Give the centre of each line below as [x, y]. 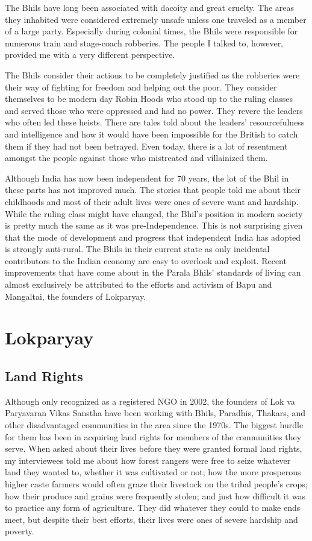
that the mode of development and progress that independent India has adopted [153, 237]
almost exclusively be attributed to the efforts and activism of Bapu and [139, 284]
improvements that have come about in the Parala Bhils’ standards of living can [153, 272]
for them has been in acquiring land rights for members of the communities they [153, 436]
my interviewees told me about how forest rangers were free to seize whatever [148, 460]
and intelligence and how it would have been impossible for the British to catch [151, 134]
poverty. [20, 531]
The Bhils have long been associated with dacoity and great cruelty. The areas [150, 7]
